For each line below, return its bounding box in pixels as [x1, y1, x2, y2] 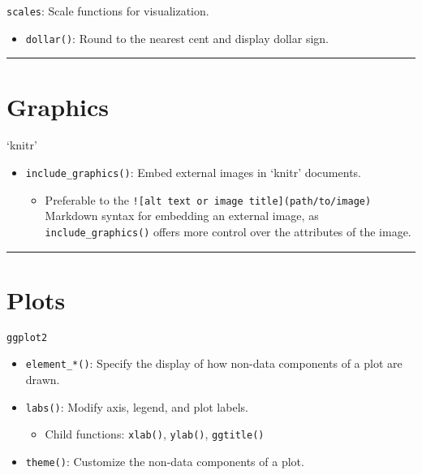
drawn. [25, 371, 60, 388]
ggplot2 [6, 331, 48, 343]
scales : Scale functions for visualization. [6, 2, 209, 19]
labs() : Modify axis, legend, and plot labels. [25, 398, 248, 415]
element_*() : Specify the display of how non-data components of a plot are [25, 355, 403, 372]
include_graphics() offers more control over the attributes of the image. [45, 222, 411, 240]
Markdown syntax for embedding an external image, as [45, 207, 319, 224]
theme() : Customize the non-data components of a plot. [25, 452, 304, 469]
